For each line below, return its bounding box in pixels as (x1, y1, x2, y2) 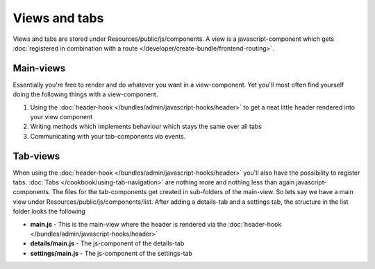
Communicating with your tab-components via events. (30, 132, 186, 140)
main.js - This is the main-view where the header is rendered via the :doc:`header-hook (30, 220, 282, 228)
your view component (30, 113, 93, 121)
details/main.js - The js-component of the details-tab (30, 239, 185, 248)
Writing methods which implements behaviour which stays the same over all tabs (30, 122, 262, 131)
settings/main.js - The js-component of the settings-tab (30, 249, 192, 257)
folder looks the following (12, 207, 86, 216)
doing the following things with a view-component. (12, 90, 158, 98)
